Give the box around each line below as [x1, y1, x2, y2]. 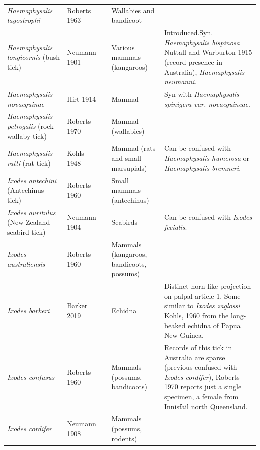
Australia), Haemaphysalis [164, 66, 245, 77]
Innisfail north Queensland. [164, 401, 248, 411]
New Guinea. [164, 330, 204, 340]
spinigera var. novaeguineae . [164, 98, 250, 109]
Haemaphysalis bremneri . [164, 162, 241, 173]
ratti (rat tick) [7, 157, 51, 168]
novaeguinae [7, 98, 45, 109]
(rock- [38, 121, 56, 131]
